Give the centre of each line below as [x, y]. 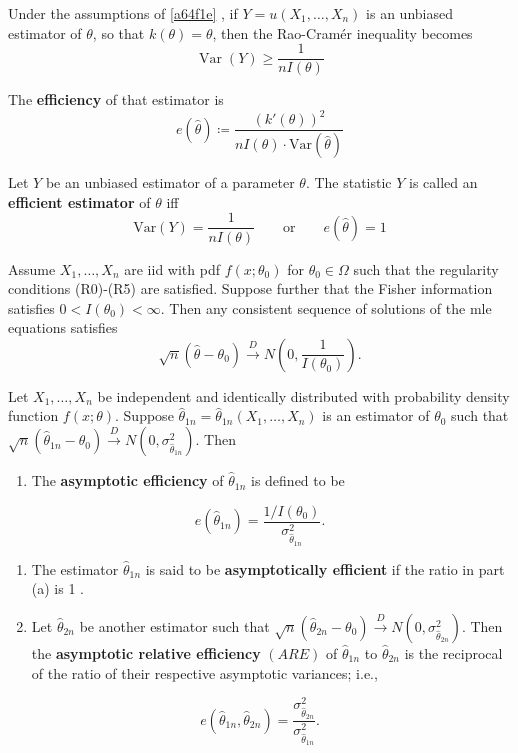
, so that [118, 32]
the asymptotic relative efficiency [146, 652]
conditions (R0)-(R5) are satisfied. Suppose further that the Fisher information [250, 288]
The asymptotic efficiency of [127, 480]
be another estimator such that [174, 625]
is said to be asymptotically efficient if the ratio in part [325, 568]
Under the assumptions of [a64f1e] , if [123, 13]
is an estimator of [376, 415]
